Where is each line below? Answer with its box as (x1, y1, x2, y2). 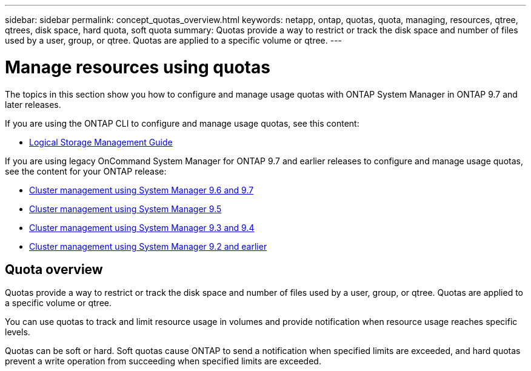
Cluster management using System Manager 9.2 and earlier (29, 241, 267, 252)
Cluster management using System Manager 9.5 (29, 203, 222, 214)
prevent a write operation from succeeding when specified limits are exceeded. (5, 356, 321, 367)
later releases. (5, 99, 61, 110)
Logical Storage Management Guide (29, 136, 173, 147)
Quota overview (5, 261, 103, 277)
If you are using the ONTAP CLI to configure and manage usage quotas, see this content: (5, 118, 359, 129)
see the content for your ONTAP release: (5, 165, 167, 176)
